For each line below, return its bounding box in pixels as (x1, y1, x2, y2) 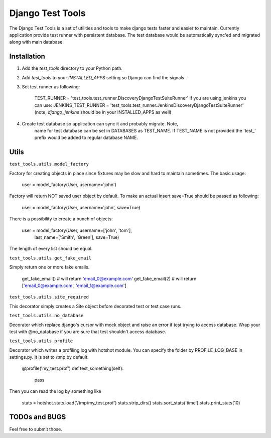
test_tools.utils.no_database (9, 313, 84, 319)
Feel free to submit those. (9, 426, 62, 432)
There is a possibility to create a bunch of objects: (9, 216, 113, 222)
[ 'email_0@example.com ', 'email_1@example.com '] (22, 282, 126, 288)
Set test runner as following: (22, 84, 80, 90)
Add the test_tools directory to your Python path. (22, 65, 123, 71)
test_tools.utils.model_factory (9, 161, 89, 167)
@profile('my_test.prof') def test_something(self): (22, 365, 124, 371)
